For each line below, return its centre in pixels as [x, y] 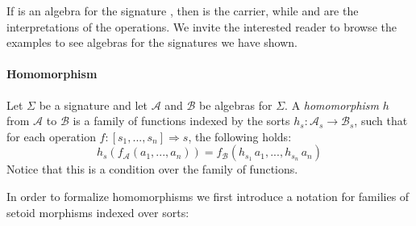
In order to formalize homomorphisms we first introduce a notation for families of [208, 196]
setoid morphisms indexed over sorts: [98, 212]
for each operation [51, 136]
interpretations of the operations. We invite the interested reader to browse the [202, 26]
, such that [381, 121]
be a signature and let [93, 105]
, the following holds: [240, 136]
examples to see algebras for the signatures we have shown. [152, 42]
